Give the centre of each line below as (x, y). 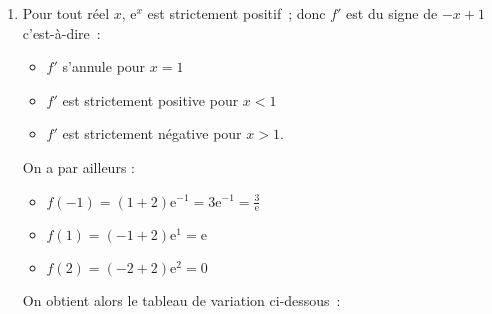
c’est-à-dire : (61, 32)
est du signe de (392, 13)
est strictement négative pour (152, 133)
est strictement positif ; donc (236, 13)
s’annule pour (104, 66)
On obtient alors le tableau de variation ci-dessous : (181, 300)
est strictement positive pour (150, 99)
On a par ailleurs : (78, 166)
